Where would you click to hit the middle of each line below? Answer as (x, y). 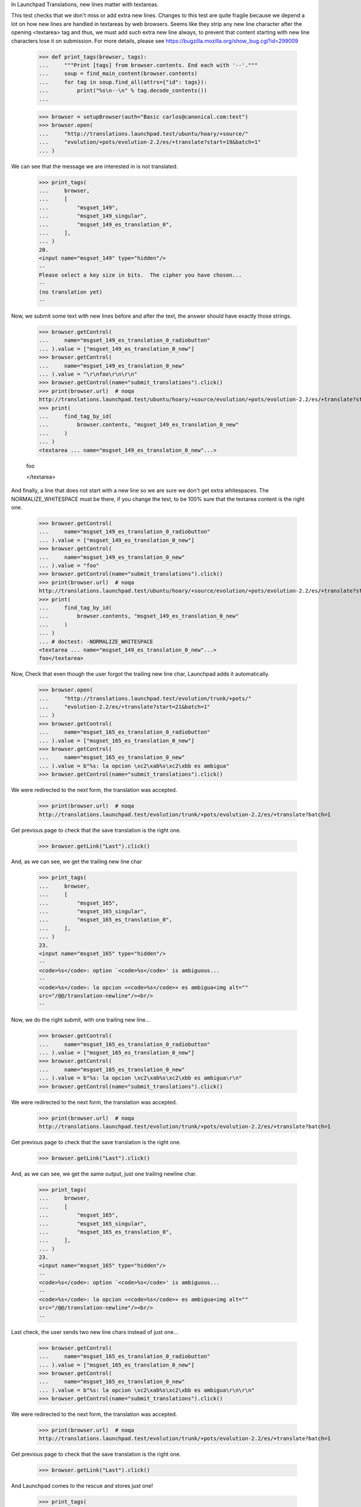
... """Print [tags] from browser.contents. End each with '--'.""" (148, 65)
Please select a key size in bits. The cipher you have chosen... (140, 275)
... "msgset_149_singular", (93, 216)
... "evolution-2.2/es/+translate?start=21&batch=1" (125, 707)
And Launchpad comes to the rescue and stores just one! (82, 1486)
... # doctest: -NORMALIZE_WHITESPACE (96, 641)
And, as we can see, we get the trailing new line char (77, 861)
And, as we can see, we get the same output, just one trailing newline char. (104, 1174)
